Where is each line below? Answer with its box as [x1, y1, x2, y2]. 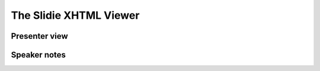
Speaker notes [11, 50, 66, 60]
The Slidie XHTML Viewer [11, 9, 140, 22]
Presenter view [11, 31, 68, 41]
